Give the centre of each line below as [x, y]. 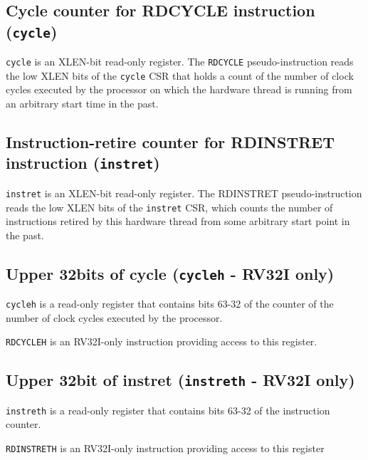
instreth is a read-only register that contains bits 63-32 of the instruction [168, 410]
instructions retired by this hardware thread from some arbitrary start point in [178, 221]
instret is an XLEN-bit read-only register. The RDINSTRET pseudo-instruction [184, 193]
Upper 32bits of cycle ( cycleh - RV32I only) [170, 273]
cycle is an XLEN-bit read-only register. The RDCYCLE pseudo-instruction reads [180, 62]
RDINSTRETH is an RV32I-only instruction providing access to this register [165, 448]
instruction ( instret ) [83, 163]
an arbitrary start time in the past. [82, 104]
